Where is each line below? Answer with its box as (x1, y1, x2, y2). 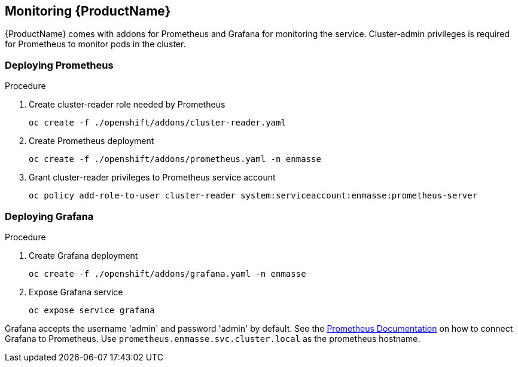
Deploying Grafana (5, 210, 94, 222)
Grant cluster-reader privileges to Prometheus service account (29, 172, 276, 183)
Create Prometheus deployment (29, 136, 154, 146)
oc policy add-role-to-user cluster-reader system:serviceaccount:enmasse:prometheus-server (29, 191, 478, 201)
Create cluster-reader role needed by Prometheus (29, 99, 226, 110)
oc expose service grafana (29, 305, 155, 315)
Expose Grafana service (29, 286, 123, 297)
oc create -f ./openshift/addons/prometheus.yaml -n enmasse (29, 154, 321, 164)
